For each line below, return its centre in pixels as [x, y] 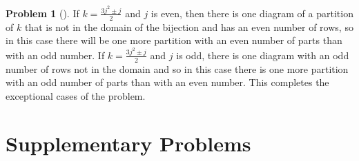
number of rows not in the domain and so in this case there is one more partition [177, 68]
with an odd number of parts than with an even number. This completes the [167, 82]
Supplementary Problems [128, 143]
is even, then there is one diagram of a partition [252, 13]
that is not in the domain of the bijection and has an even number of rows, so [189, 26]
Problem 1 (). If [42, 13]
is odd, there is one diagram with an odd [263, 55]
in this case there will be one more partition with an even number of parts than [174, 40]
